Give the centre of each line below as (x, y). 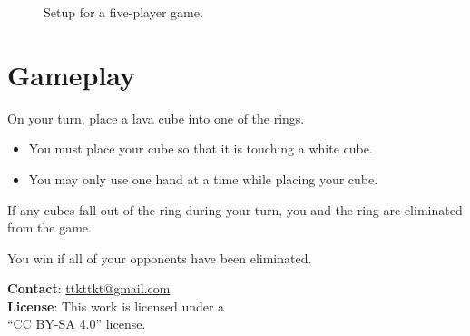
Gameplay (72, 74)
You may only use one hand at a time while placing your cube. (203, 178)
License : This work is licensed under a (116, 306)
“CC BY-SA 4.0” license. (77, 324)
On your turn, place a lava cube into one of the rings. (156, 118)
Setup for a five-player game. (123, 12)
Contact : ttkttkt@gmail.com (89, 288)
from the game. (49, 227)
